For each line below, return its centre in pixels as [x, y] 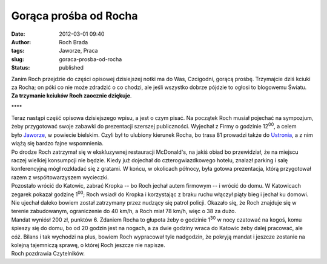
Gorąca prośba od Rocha [74, 16]
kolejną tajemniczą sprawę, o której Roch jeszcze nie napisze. [88, 245]
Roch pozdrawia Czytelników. [48, 254]
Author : [21, 42]
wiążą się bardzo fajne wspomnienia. [58, 144]
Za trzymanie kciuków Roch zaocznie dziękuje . [71, 96]
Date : [18, 34]
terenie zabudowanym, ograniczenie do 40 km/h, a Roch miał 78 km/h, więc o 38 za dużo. [124, 211]
